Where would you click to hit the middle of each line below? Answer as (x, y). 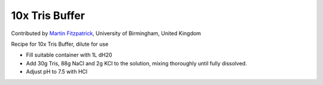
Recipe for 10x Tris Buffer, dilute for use (60, 44)
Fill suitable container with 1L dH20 (69, 55)
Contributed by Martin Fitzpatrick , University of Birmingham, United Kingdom (106, 33)
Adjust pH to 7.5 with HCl (57, 72)
